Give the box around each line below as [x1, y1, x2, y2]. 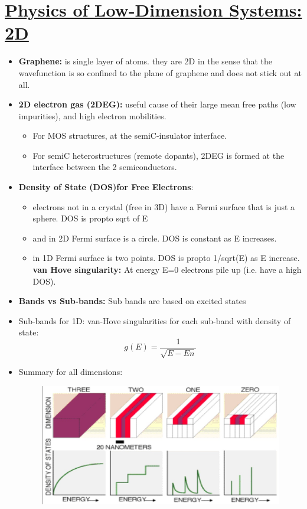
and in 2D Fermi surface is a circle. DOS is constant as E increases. [32, 231, 277, 244]
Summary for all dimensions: [18, 366, 123, 378]
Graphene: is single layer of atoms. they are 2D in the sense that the [18, 55, 273, 67]
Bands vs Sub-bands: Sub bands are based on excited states [18, 295, 246, 307]
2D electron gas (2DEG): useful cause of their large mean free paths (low [18, 98, 296, 110]
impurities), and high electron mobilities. [18, 109, 166, 122]
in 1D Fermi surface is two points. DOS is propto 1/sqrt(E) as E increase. [32, 252, 300, 264]
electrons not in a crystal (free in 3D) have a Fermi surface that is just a [32, 200, 295, 213]
